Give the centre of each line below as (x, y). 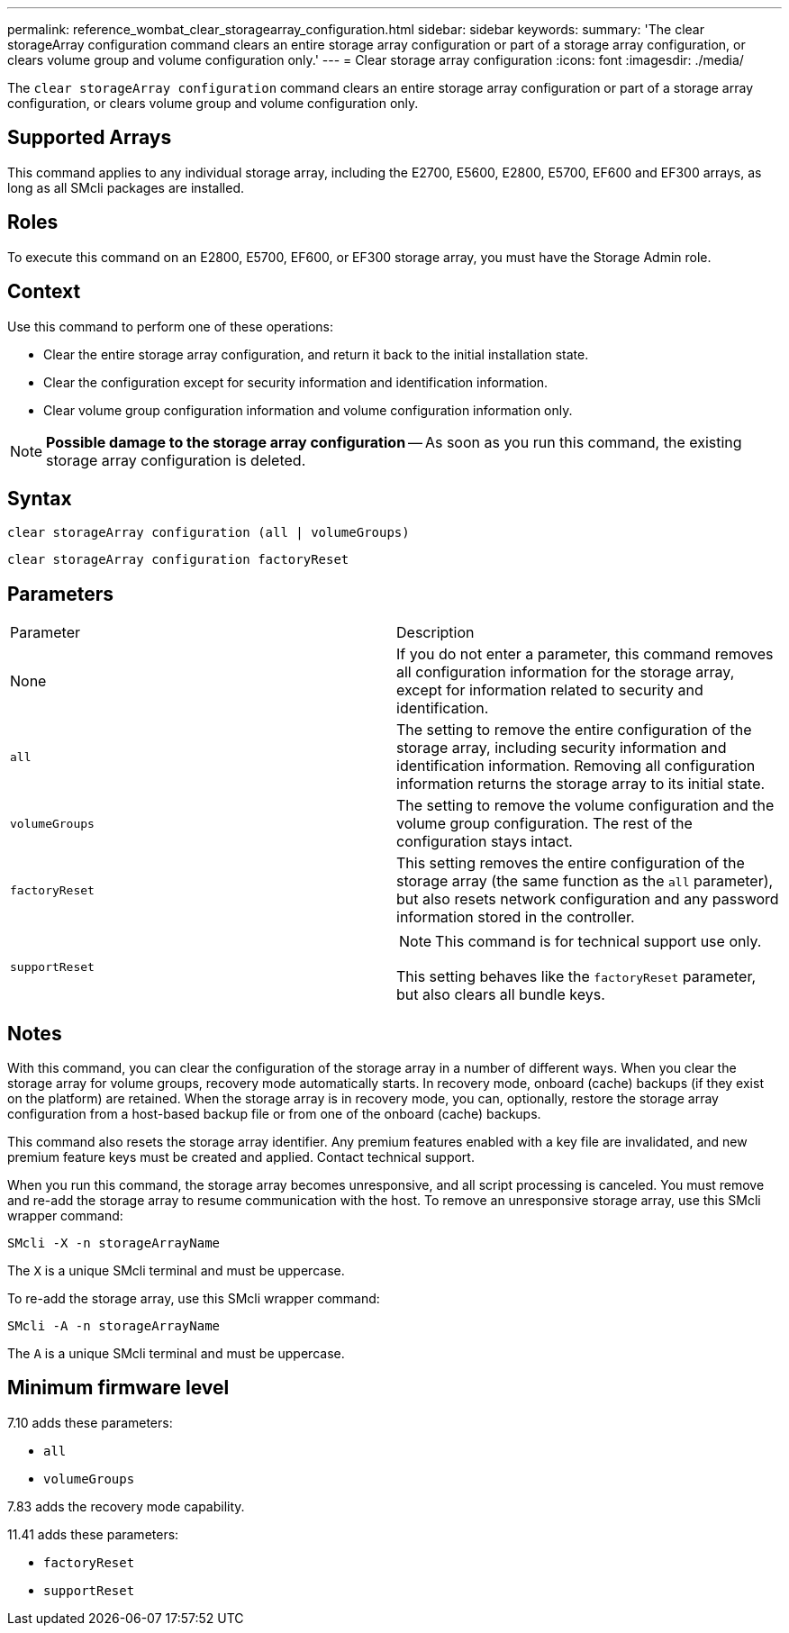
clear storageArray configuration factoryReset (178, 560)
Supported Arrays (90, 138)
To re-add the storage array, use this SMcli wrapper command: (194, 1299)
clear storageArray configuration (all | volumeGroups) (209, 533)
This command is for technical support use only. (599, 942)
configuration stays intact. (485, 842)
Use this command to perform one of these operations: (171, 326)
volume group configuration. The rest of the (544, 824)
